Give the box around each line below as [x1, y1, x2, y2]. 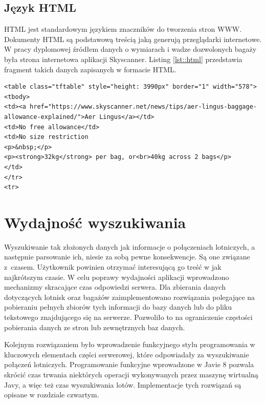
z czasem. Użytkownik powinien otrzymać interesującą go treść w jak [4, 261, 222, 272]
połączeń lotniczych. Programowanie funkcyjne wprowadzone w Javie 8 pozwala [4, 359, 254, 370]
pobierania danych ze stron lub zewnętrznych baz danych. [4, 321, 185, 332]
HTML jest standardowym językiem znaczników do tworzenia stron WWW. [4, 24, 242, 34]
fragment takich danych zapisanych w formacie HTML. [4, 64, 176, 74]
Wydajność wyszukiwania [4, 211, 186, 232]
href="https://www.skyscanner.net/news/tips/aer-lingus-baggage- [30, 103, 257, 111]
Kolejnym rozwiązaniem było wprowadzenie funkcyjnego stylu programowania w [4, 339, 255, 350]
